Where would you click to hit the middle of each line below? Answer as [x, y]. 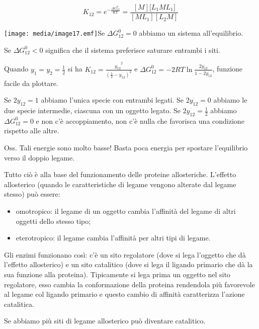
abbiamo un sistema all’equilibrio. [191, 33]
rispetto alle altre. [32, 131]
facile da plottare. [31, 83]
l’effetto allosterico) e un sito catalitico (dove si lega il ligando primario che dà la [128, 264]
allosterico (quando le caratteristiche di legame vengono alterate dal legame [120, 184]
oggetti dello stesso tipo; [53, 221]
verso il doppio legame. [39, 157]
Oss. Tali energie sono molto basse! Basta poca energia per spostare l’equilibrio [126, 148]
